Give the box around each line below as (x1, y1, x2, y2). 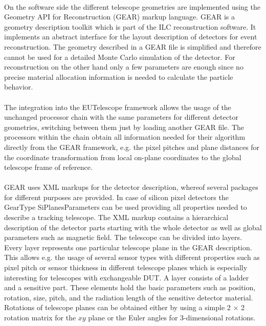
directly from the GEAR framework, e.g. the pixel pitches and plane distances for (4, 141, 260, 152)
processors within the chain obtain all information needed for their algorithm (4, 132, 246, 142)
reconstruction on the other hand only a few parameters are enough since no (4, 61, 243, 72)
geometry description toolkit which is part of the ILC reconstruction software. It (4, 21, 256, 32)
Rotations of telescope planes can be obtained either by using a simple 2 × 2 (4, 302, 245, 313)
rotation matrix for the (4, 312, 76, 322)
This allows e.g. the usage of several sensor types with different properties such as (4, 252, 260, 263)
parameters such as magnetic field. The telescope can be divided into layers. (4, 232, 242, 243)
